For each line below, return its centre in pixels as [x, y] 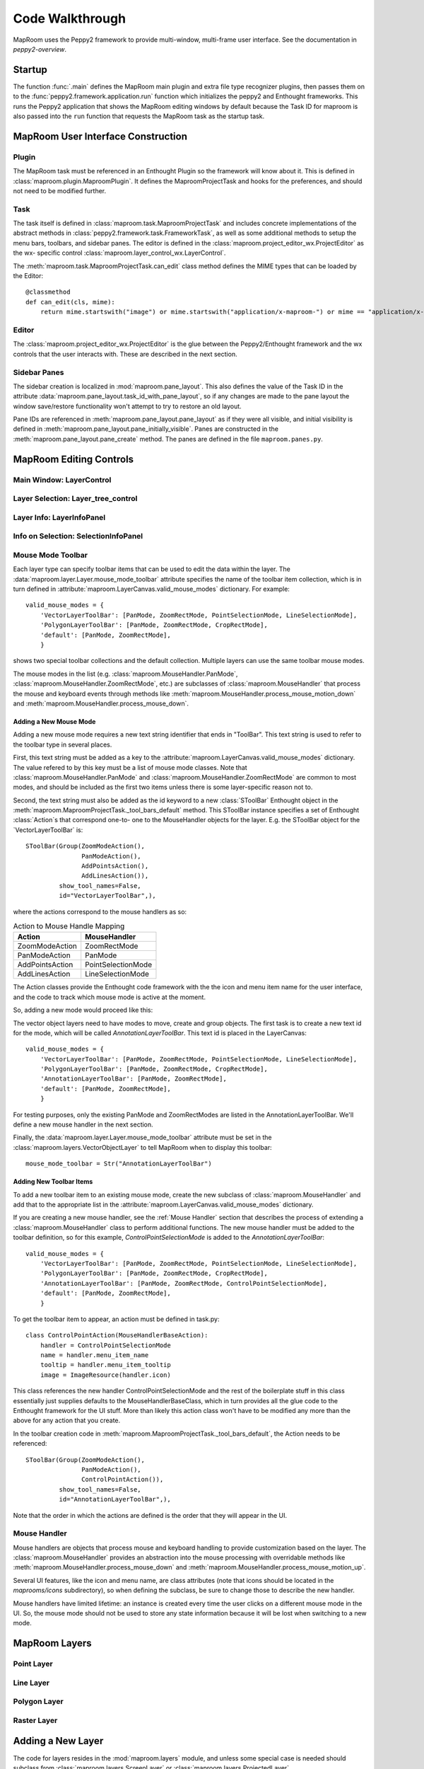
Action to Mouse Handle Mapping [69, 926]
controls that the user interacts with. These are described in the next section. [125, 354]
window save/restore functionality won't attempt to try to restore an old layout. [127, 406]
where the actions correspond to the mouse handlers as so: [100, 911]
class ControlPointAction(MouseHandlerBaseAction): [117, 1335]
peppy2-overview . [40, 49]
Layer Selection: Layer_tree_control [75, 499]
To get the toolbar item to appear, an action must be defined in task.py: [116, 1319]
